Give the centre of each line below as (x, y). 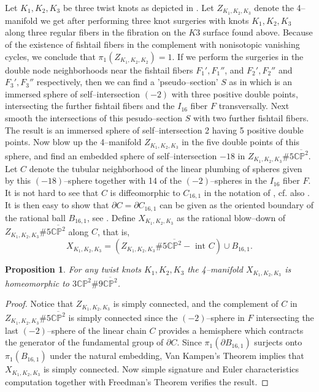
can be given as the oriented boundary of (237, 205)
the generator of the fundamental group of (84, 342)
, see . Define (111, 217)
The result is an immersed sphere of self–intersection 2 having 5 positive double (154, 130)
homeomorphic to (37, 283)
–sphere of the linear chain (97, 330)
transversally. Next (254, 106)
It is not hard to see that (52, 192)
